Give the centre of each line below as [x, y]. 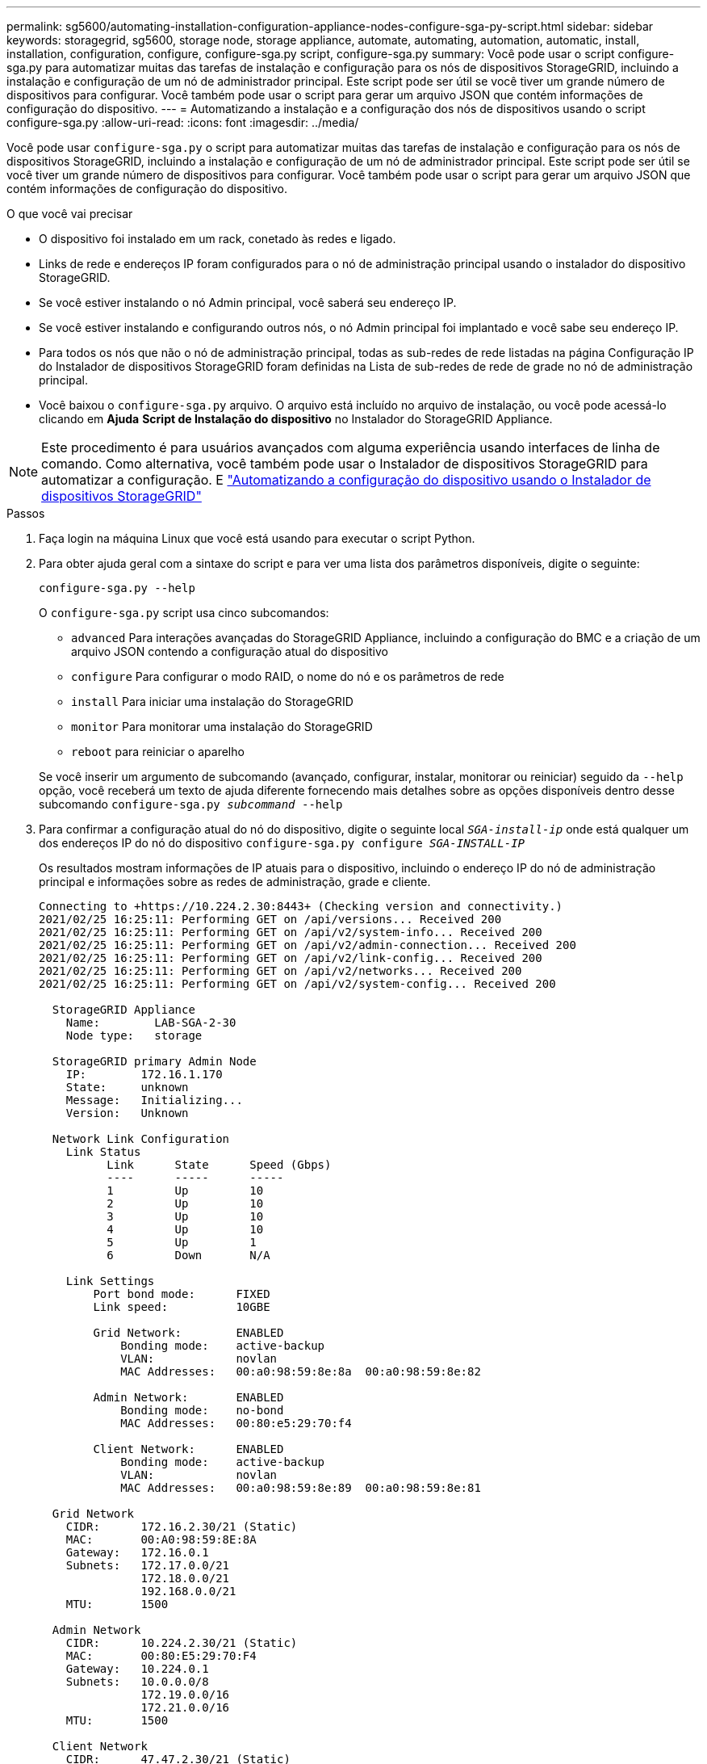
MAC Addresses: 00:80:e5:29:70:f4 [236, 1423]
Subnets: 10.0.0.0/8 [137, 1682]
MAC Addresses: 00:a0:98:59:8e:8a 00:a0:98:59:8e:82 [301, 1371]
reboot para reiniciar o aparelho [158, 752]
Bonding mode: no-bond [202, 1410]
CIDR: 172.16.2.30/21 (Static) [182, 1527]
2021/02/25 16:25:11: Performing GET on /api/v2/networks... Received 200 [280, 971]
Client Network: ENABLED [188, 1449]
